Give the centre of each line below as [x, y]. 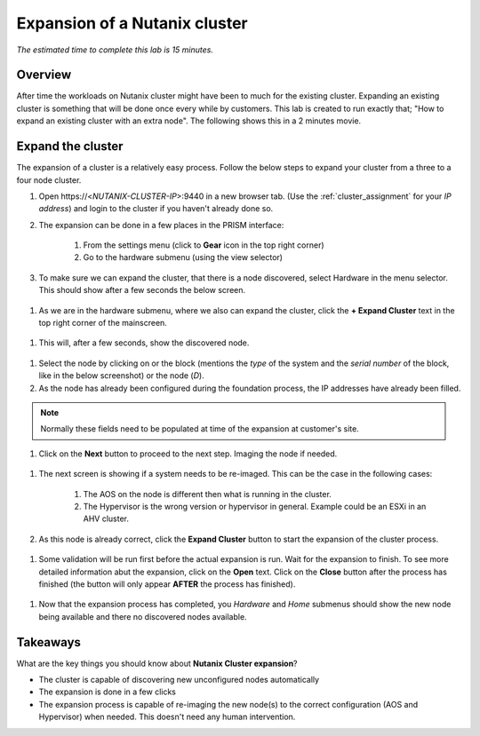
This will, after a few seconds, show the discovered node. [144, 343]
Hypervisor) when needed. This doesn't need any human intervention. [167, 717]
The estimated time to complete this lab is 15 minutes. [115, 50]
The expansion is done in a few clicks [108, 692]
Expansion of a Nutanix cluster [132, 23]
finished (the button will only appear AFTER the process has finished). [167, 584]
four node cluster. [49, 180]
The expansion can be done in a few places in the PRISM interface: [161, 225]
